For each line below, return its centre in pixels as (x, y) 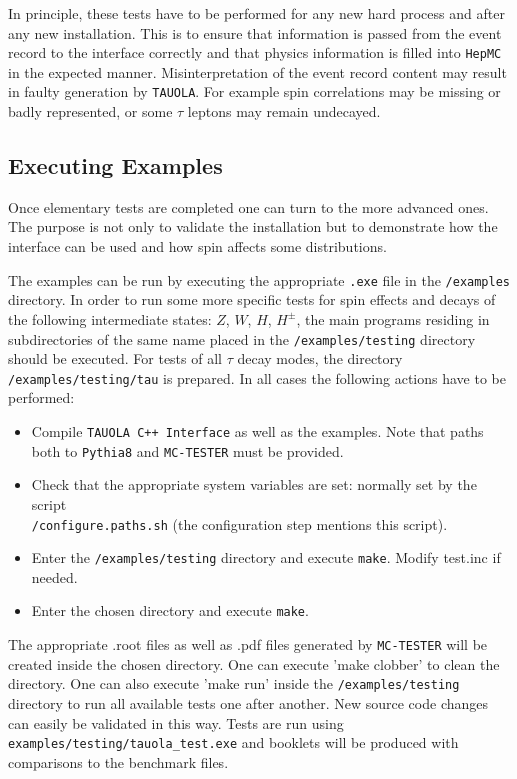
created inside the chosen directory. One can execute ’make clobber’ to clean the (254, 663)
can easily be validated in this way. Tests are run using (176, 722)
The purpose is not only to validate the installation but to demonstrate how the (253, 226)
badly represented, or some (90, 111)
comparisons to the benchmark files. (118, 761)
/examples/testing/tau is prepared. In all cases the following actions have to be (257, 377)
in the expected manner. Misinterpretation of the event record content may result (257, 71)
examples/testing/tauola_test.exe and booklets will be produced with (233, 742)
